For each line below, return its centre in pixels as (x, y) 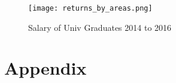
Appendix (45, 68)
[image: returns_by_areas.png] (90, 8)
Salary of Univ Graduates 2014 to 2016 (100, 27)
